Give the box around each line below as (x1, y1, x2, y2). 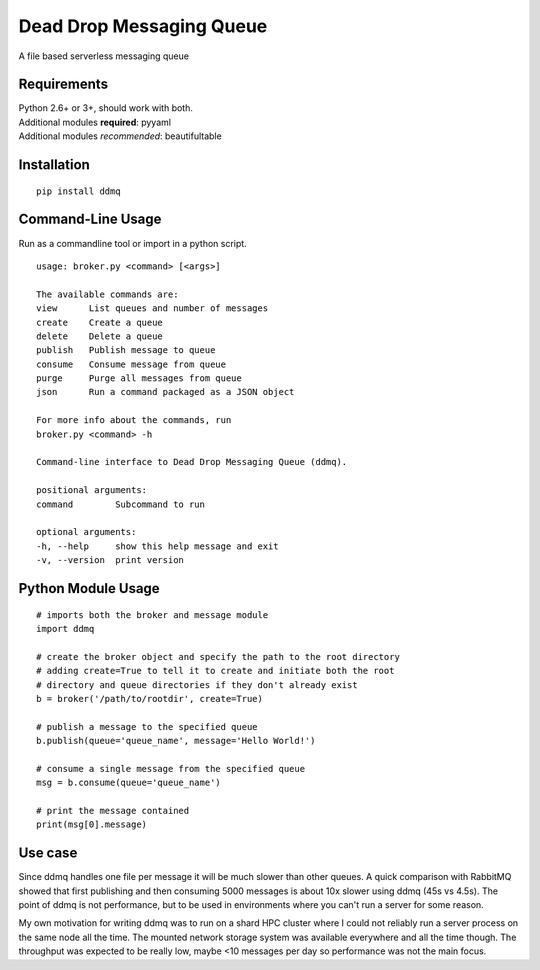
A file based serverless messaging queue (18, 50, 190, 62)
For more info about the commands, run (36, 415, 232, 426)
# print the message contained (36, 805, 190, 817)
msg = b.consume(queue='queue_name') (36, 777, 222, 789)
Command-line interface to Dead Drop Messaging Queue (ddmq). (36, 456, 348, 468)
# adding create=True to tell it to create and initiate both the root (36, 665, 395, 677)
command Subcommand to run (36, 498, 205, 510)
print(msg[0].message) (36, 819, 148, 830)
